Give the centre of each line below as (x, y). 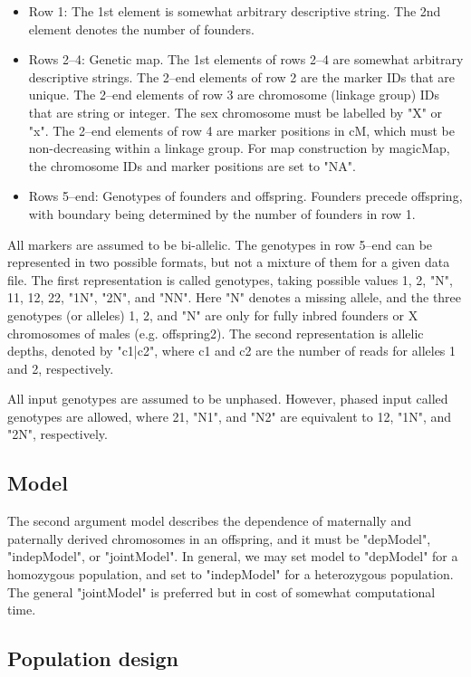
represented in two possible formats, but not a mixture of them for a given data (229, 262)
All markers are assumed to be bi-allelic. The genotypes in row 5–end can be (220, 244)
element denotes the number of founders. (141, 29)
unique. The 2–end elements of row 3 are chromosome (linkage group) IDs (234, 95)
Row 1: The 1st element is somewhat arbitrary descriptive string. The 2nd (235, 11)
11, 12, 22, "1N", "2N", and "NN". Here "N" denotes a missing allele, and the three (235, 297)
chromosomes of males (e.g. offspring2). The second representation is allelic (216, 333)
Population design (93, 658)
